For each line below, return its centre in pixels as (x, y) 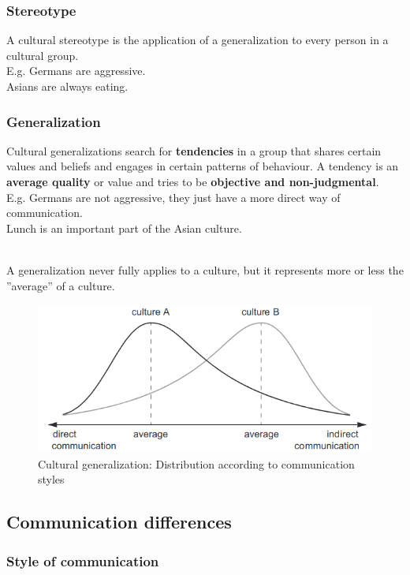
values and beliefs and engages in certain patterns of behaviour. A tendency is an (203, 166)
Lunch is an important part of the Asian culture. (124, 228)
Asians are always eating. (67, 86)
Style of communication (83, 560)
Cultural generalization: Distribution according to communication (196, 463)
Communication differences (119, 522)
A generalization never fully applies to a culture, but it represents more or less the (205, 269)
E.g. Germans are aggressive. (76, 71)
